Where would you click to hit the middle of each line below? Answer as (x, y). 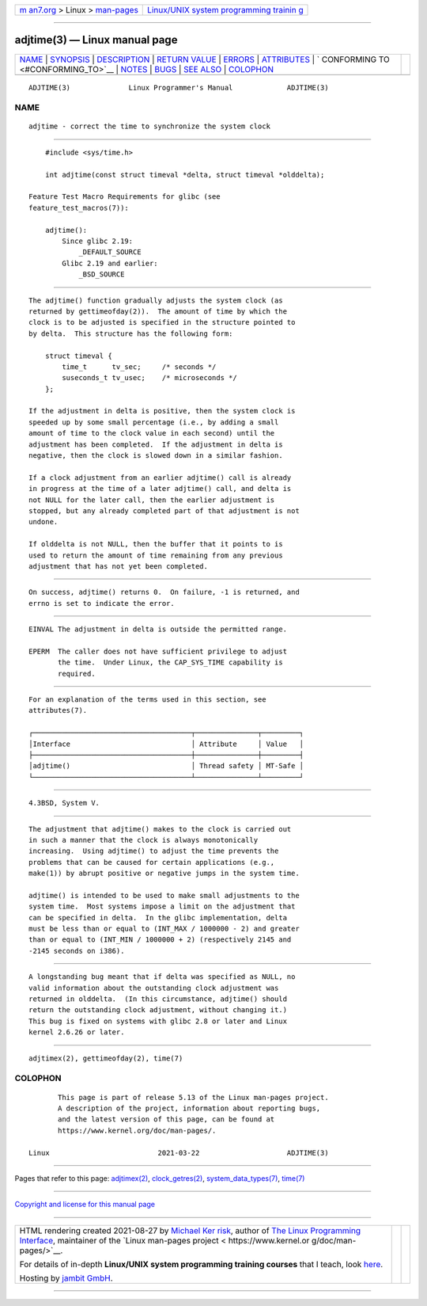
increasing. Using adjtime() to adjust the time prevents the (154, 851)
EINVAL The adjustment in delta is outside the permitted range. (158, 629)
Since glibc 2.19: (98, 241)
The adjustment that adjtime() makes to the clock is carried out (160, 829)
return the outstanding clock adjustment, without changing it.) (158, 1010)
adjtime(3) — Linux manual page (96, 40)
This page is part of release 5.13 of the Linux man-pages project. (193, 1097)
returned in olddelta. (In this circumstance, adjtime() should (158, 999)
